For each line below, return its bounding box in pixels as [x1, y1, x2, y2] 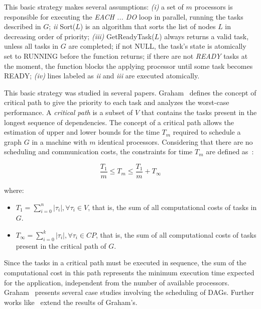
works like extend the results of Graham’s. [4, 296, 138, 307]
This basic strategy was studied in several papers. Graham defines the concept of [4, 87, 256, 97]
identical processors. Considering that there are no [98, 136, 253, 147]
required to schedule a [173, 127, 241, 137]
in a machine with [32, 136, 87, 147]
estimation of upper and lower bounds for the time [4, 127, 160, 137]
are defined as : [206, 146, 254, 157]
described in [4, 21, 41, 32]
